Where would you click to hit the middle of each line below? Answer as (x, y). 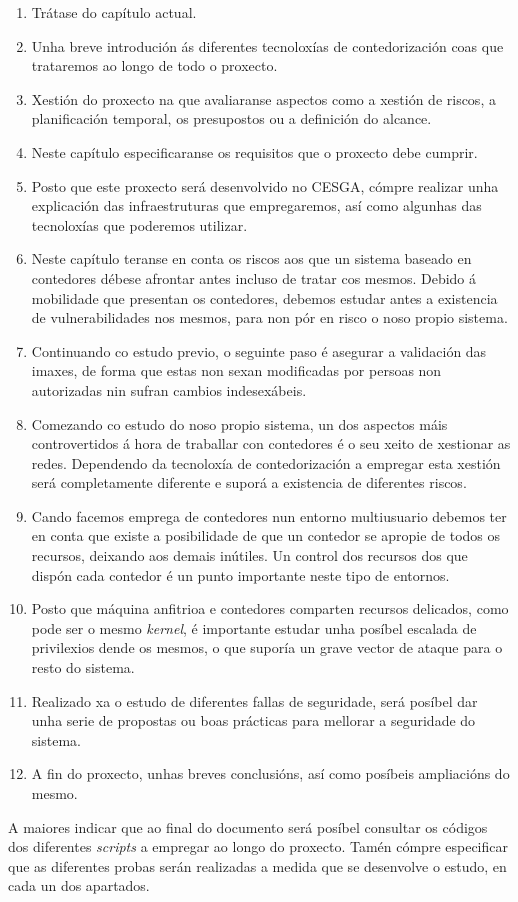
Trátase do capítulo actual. (114, 12)
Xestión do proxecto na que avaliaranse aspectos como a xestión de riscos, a (263, 98)
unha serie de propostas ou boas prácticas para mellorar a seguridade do (253, 720)
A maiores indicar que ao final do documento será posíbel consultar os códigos (248, 826)
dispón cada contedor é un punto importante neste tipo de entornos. (240, 574)
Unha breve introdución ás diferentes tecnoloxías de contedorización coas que (267, 45)
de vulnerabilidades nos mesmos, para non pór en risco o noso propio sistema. (269, 317)
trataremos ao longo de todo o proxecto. (154, 65)
